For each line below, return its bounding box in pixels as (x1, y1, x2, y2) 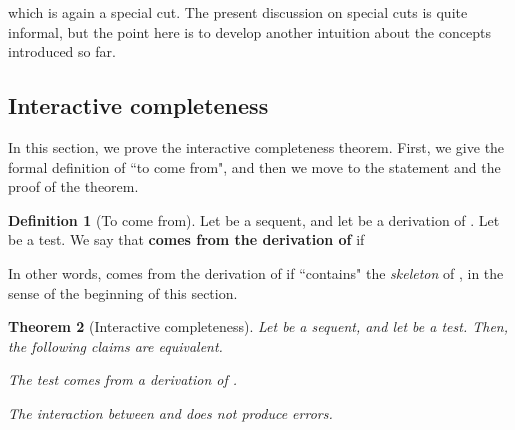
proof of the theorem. (8, 176, 139, 197)
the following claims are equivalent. (8, 335, 223, 356)
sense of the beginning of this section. (8, 282, 238, 303)
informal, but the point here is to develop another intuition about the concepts (8, 21, 491, 42)
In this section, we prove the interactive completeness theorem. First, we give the (8, 136, 505, 157)
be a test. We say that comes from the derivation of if (8, 229, 365, 250)
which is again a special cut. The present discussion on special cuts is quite (8, 2, 468, 22)
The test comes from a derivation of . (8, 369, 238, 390)
